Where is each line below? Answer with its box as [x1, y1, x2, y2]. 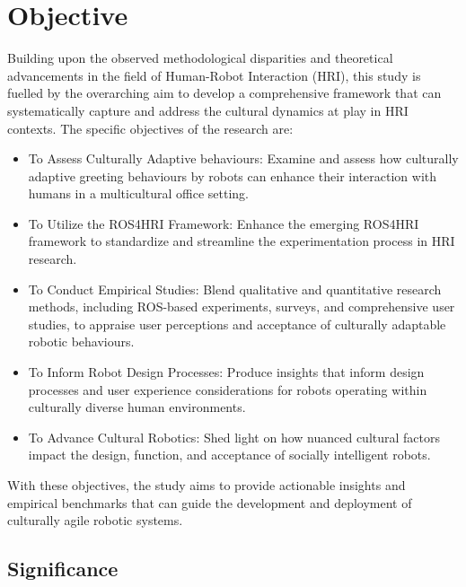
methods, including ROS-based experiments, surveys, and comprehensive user [28, 297, 455, 316]
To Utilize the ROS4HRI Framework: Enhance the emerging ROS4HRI [28, 214, 419, 232]
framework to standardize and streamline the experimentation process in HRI [28, 232, 455, 250]
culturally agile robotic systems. [7, 511, 183, 530]
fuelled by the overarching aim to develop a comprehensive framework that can [7, 83, 442, 102]
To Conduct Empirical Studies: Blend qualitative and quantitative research [28, 279, 442, 298]
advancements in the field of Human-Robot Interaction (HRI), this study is [7, 66, 421, 84]
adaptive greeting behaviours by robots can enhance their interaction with [28, 166, 437, 185]
